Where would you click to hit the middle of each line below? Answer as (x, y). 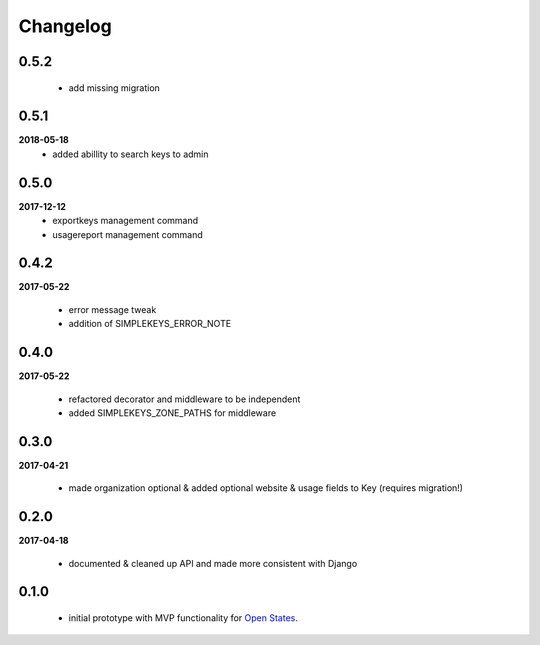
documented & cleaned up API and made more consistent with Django (213, 563)
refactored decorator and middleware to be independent (184, 399)
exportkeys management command (125, 221)
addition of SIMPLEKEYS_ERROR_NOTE (150, 324)
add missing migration (114, 87)
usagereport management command (128, 234)
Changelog (65, 26)
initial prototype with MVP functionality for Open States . (183, 617)
